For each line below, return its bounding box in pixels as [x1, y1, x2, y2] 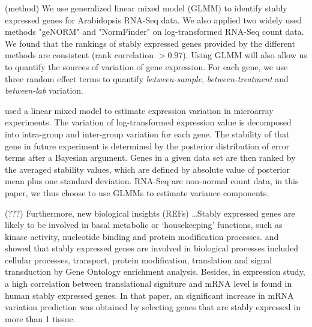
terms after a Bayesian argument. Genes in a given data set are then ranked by [5, 151, 296, 164]
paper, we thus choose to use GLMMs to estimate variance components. [5, 186, 269, 199]
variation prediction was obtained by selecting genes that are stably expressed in [5, 301, 301, 313]
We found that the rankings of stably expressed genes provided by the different [5, 37, 295, 49]
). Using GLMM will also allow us [182, 49, 307, 61]
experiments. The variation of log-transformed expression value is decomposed [5, 116, 292, 128]
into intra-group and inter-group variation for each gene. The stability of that [5, 127, 290, 140]
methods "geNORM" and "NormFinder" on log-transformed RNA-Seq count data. [5, 25, 304, 38]
